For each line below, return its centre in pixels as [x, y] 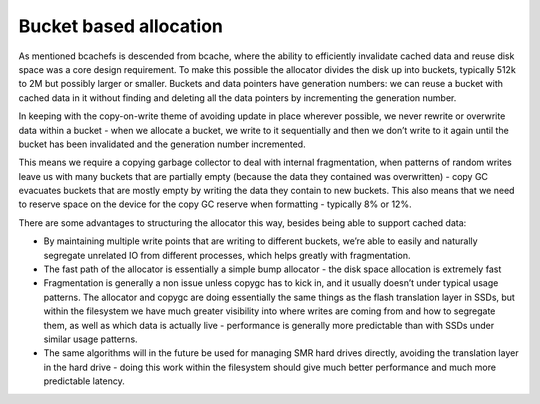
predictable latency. [84, 381]
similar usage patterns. [91, 339]
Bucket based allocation [121, 26]
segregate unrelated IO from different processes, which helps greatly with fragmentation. [227, 255]
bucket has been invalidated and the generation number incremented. [162, 144]
